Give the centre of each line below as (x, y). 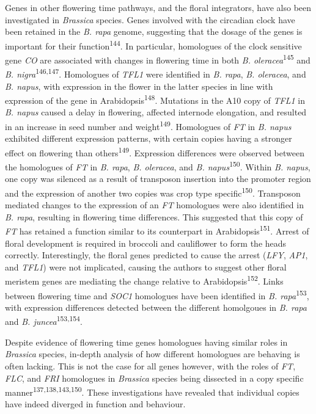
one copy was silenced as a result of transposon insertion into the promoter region (158, 179)
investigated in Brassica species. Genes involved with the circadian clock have (150, 19)
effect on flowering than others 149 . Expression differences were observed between (155, 151)
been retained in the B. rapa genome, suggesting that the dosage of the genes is (154, 31)
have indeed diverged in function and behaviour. (95, 404)
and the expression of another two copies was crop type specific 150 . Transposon (153, 192)
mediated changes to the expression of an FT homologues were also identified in (154, 205)
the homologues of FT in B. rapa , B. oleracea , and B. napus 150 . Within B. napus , (158, 166)
